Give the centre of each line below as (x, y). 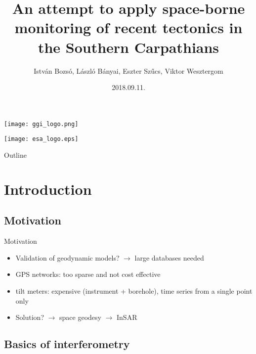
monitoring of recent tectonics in (128, 27)
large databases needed (169, 257)
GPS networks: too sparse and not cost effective (88, 274)
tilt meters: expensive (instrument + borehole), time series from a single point (134, 290)
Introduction (48, 189)
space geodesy (80, 317)
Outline (15, 155)
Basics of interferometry (67, 344)
